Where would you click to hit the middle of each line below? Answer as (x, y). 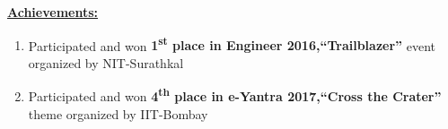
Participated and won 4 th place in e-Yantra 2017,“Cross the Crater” (235, 95)
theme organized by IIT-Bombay (118, 113)
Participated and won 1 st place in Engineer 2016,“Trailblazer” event (232, 44)
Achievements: (53, 12)
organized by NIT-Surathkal (106, 62)
